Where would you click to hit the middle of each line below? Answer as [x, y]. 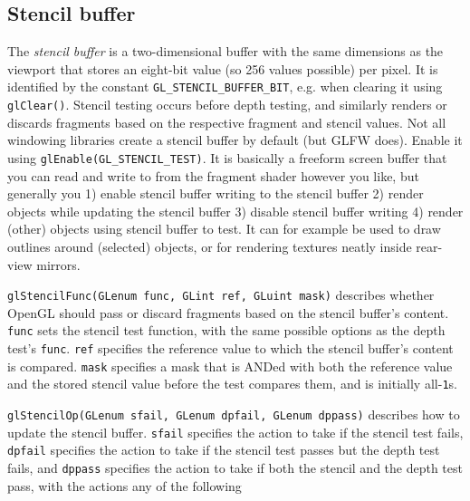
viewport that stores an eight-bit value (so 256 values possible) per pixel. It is [223, 68]
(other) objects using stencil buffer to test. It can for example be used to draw [224, 229]
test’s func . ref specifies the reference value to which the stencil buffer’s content [230, 348]
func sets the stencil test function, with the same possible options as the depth [226, 330]
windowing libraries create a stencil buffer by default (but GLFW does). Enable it [235, 140]
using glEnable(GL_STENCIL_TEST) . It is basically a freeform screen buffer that [227, 157]
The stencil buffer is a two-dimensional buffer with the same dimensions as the [225, 51]
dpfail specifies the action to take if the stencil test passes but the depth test [224, 450]
